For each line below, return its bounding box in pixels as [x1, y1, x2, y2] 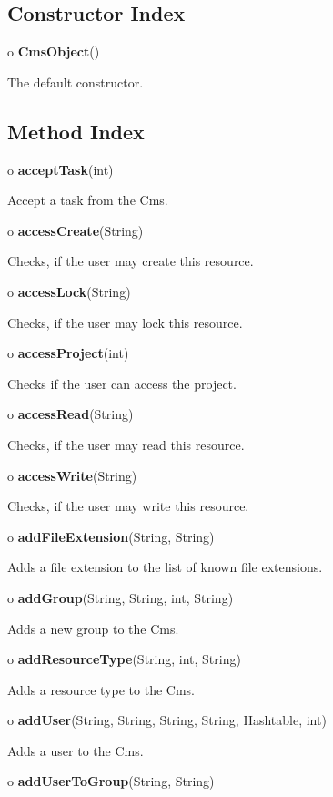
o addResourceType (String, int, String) [7, 649, 241, 669]
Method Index [7, 117, 145, 145]
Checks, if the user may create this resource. [7, 251, 254, 271]
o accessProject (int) [7, 343, 129, 363]
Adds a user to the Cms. [7, 741, 144, 760]
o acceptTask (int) [7, 159, 114, 179]
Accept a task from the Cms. [7, 190, 168, 209]
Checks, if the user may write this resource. [7, 496, 249, 516]
